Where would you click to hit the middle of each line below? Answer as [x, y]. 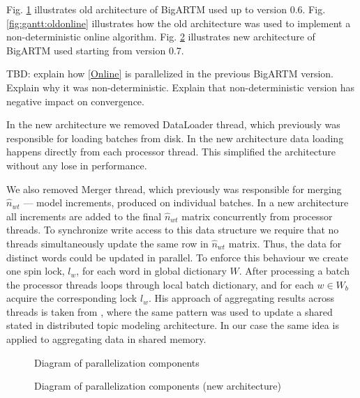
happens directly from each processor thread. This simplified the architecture [171, 152]
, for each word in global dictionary [151, 271]
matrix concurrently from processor [257, 216]
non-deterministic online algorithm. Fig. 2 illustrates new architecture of [161, 37]
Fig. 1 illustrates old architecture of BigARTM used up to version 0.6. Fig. [166, 9]
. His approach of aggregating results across [241, 298]
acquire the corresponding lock [72, 298]
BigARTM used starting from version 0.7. [95, 50]
